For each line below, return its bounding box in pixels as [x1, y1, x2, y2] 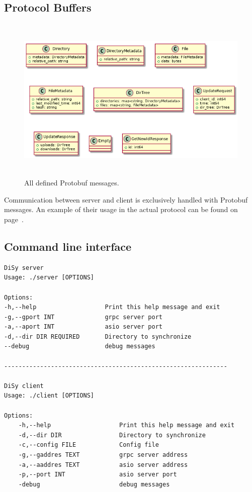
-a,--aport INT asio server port [4, 323, 162, 331]
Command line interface [4, 238, 132, 254]
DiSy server [4, 264, 44, 271]
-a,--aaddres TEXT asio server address [18, 461, 188, 468]
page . [4, 214, 24, 224]
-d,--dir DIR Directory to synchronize [18, 431, 206, 439]
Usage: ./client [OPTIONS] [4, 392, 94, 400]
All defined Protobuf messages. [24, 177, 119, 188]
